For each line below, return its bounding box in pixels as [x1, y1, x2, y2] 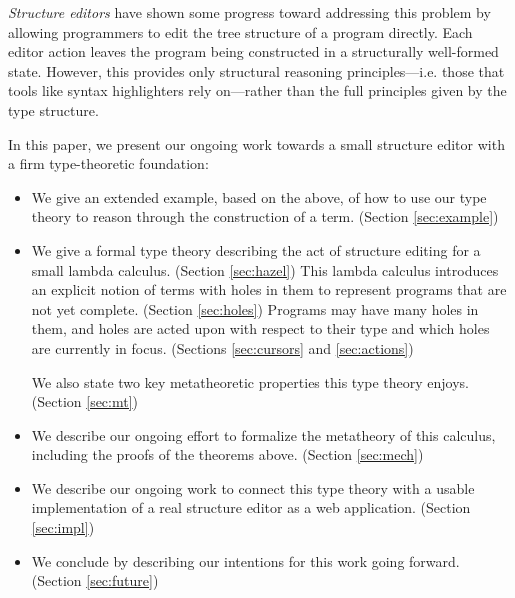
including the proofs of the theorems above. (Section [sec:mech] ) [31, 444, 424, 465]
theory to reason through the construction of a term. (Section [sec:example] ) [31, 206, 499, 227]
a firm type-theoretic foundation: [8, 153, 209, 174]
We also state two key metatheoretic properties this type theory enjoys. [31, 371, 470, 392]
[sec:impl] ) [31, 517, 95, 538]
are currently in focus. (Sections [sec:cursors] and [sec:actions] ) [31, 337, 414, 358]
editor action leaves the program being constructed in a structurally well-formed [8, 41, 499, 62]
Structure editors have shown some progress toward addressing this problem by [8, 2, 491, 22]
